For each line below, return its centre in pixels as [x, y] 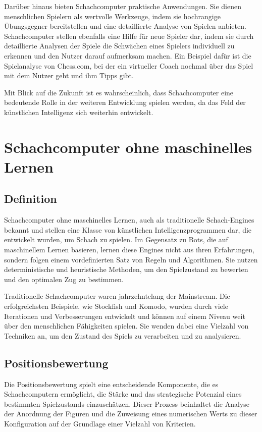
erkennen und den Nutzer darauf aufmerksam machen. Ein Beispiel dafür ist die [128, 55]
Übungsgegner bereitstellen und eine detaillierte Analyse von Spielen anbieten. [125, 26]
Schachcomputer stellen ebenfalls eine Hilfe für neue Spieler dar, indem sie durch [129, 36]
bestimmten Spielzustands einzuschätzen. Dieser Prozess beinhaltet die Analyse [127, 403]
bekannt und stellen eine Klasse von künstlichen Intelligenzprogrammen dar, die [128, 229]
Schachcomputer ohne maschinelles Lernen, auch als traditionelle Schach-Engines [129, 220]
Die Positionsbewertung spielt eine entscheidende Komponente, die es [111, 384]
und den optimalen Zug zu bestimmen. [64, 279]
